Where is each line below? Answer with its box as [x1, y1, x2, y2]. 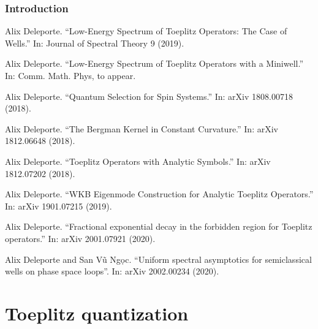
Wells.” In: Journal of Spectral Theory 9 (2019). [5, 36, 184, 49]
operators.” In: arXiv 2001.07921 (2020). [5, 232, 156, 244]
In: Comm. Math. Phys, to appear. [5, 69, 136, 81]
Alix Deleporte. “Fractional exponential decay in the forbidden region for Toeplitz [5, 220, 312, 233]
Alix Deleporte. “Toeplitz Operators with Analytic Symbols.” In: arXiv [5, 154, 271, 167]
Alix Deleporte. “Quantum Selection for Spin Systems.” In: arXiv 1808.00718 [5, 89, 293, 102]
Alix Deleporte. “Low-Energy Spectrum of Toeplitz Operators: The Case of [5, 25, 287, 37]
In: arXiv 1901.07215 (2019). [5, 199, 112, 212]
